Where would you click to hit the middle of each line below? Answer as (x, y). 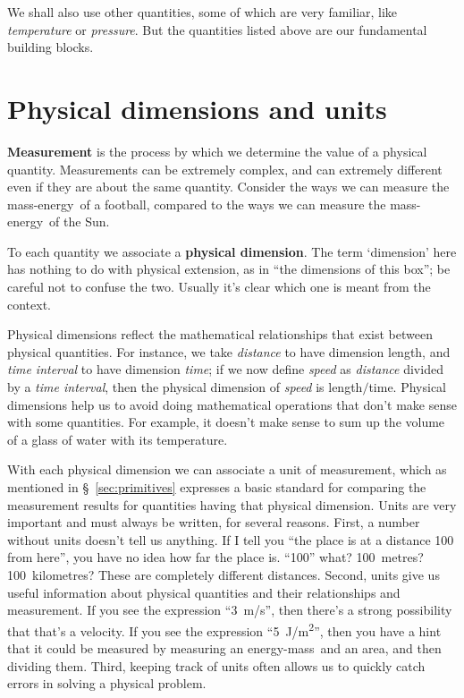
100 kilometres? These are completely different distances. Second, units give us (224, 574)
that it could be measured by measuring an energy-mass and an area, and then (224, 648)
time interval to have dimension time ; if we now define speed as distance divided (225, 369)
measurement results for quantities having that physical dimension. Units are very (232, 504)
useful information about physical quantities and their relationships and (204, 592)
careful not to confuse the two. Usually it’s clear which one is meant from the (219, 287)
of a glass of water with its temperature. (118, 439)
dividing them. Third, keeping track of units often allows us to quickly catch (216, 665)
